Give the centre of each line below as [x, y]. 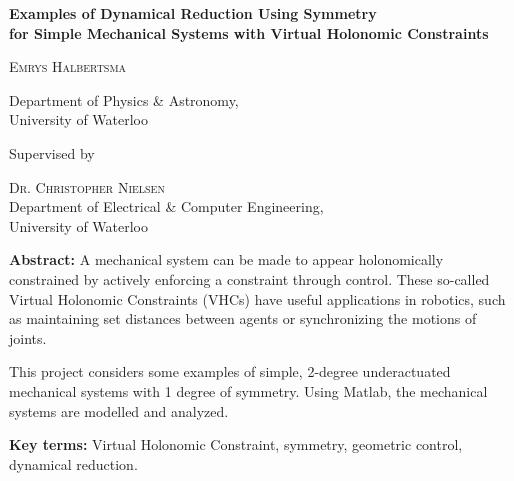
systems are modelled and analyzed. [119, 410]
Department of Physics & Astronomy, [124, 99]
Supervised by [52, 152]
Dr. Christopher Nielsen [87, 186]
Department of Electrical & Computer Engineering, [166, 206]
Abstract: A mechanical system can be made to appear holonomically [226, 259]
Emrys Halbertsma [68, 66]
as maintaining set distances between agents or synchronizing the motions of [243, 318]
